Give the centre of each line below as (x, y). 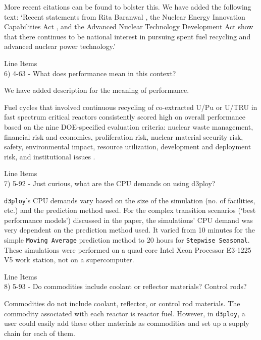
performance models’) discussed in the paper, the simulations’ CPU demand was (128, 220)
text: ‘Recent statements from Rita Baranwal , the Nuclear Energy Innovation (125, 16)
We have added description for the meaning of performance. (97, 90)
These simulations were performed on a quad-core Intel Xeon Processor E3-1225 (128, 249)
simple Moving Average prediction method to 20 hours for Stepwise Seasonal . (127, 239)
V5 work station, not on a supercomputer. (69, 260)
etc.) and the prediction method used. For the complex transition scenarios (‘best (130, 210)
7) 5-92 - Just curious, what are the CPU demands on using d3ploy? (110, 183)
